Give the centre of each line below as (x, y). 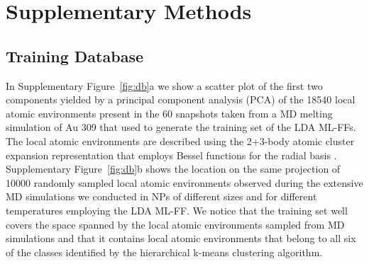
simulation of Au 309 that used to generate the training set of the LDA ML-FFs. (181, 127)
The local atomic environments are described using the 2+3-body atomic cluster (180, 140)
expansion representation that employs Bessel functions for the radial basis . (171, 155)
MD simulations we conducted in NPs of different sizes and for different (161, 196)
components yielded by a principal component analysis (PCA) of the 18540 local (181, 99)
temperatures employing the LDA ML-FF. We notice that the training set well (177, 210)
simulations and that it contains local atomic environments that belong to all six (181, 238)
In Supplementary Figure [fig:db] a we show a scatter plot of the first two (164, 85)
